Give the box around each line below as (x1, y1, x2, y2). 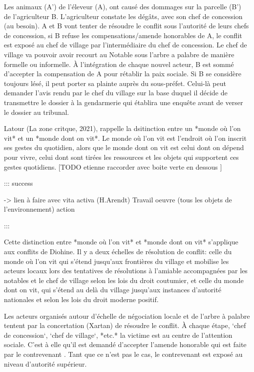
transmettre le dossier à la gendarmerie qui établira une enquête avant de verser (4, 97, 243, 107)
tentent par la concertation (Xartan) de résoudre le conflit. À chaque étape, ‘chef (4, 320, 246, 330)
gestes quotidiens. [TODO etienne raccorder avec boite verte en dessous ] (4, 161, 222, 172)
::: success (4, 178, 33, 188)
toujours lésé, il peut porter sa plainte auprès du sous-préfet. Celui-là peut (4, 78, 226, 88)
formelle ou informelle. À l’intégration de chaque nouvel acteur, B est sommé (4, 59, 234, 69)
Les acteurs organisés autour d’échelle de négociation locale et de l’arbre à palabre (4, 310, 250, 321)
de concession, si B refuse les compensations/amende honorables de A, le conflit (4, 30, 242, 40)
